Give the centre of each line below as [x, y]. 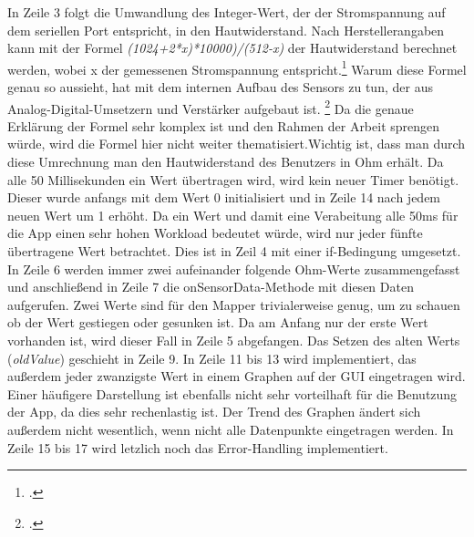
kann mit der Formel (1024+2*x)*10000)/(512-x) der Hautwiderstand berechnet [232, 48]
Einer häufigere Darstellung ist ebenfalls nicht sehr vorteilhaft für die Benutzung [232, 393]
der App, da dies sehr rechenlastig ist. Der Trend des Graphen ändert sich [214, 412]
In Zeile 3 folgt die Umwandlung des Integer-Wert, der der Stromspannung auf [227, 12]
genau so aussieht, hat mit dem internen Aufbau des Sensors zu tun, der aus [220, 87]
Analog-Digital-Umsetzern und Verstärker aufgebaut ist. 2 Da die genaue [211, 107]
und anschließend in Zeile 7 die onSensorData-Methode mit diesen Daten [211, 287]
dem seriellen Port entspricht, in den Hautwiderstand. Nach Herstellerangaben [226, 30]
